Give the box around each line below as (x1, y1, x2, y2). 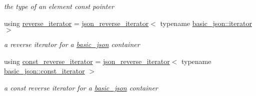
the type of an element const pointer (4, 1, 114, 11)
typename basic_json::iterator (160, 17, 252, 28)
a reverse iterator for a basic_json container (4, 39, 140, 49)
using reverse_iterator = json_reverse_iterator (4, 17, 149, 28)
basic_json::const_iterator (4, 65, 85, 76)
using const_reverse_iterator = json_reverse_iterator (4, 55, 170, 66)
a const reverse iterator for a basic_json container (4, 82, 158, 92)
